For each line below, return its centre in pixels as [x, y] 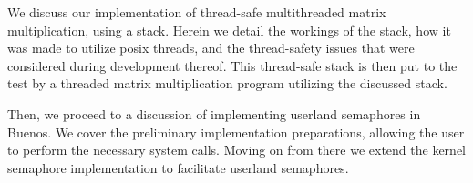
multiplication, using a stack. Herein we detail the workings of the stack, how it [229, 30]
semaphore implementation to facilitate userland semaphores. [178, 167]
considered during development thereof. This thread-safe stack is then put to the [232, 65]
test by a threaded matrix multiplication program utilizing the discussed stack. [227, 83]
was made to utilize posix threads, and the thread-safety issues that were [211, 48]
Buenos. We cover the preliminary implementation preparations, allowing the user [236, 132]
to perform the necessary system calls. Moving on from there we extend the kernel [237, 150]
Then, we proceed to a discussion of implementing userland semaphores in [214, 113]
